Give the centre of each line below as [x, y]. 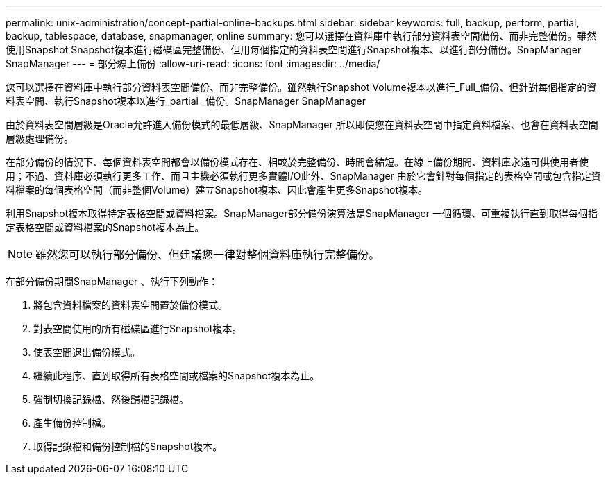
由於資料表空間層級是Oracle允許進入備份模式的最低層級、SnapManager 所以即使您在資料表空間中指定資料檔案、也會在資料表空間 [302, 125]
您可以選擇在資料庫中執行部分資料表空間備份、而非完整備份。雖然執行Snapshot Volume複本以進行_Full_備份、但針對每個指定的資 [301, 87]
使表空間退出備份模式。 [87, 352]
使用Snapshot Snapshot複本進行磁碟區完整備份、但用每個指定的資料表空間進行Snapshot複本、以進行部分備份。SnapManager [294, 50]
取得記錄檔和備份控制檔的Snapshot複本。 [128, 446]
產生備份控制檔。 [72, 423]
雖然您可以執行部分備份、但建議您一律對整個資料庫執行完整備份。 [208, 255]
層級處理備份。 [40, 138]
